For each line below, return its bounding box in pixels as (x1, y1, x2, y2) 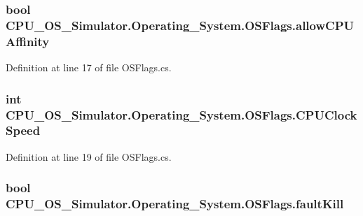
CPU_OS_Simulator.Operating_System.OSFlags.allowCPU (6, 16, 354, 34)
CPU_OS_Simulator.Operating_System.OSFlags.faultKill (6, 195, 344, 213)
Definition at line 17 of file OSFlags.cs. (6, 60, 172, 75)
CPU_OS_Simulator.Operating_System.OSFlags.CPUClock (6, 106, 357, 123)
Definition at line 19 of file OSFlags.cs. (6, 149, 172, 164)
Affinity (6, 32, 50, 50)
